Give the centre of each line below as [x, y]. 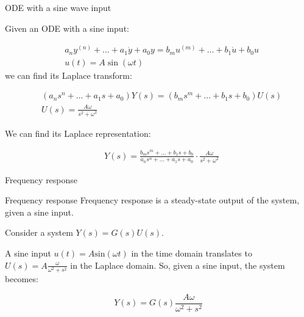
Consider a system [39, 232]
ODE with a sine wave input [58, 7]
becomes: [22, 279]
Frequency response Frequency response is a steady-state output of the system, [152, 200]
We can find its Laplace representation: [78, 133]
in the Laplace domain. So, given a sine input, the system [178, 265]
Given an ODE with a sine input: [67, 28]
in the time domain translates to [192, 253]
